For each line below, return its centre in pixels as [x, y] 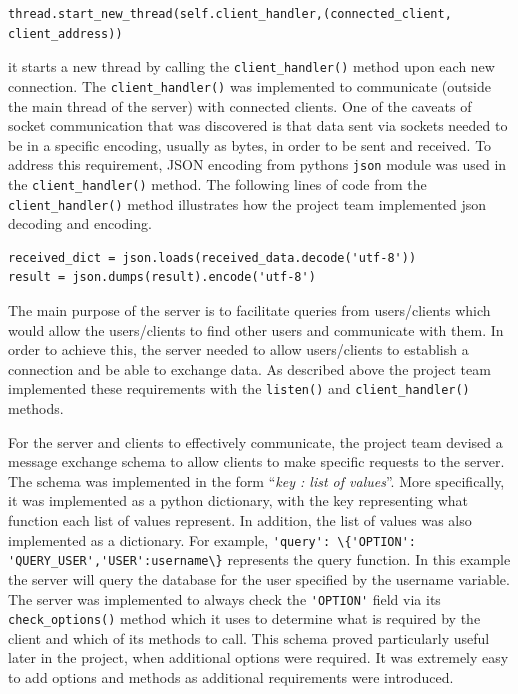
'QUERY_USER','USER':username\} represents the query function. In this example [259, 559]
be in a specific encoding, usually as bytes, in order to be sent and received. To [250, 144]
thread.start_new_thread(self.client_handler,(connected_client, [230, 14]
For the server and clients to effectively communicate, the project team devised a [255, 441]
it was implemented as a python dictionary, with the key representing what [238, 500]
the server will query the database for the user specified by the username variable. [259, 578]
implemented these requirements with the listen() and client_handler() [239, 388]
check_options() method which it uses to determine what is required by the [244, 618]
